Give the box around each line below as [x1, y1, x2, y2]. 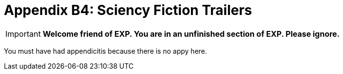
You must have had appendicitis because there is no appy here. [4, 46, 207, 55]
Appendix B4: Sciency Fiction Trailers [4, 2, 252, 18]
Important [5, 29, 41, 39]
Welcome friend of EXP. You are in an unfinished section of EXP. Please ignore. [42, 29, 340, 39]
